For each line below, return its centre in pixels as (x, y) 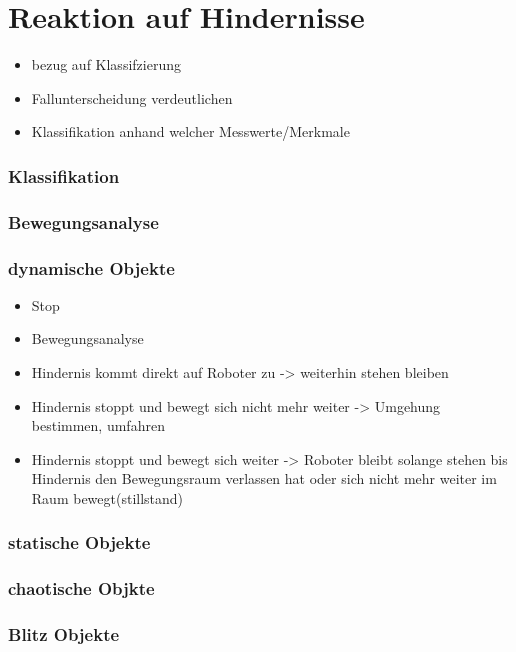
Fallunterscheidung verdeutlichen (132, 97)
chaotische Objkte (81, 588)
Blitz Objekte (64, 634)
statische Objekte (79, 542)
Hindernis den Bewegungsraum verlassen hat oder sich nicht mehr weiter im (264, 478)
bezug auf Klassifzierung (106, 64)
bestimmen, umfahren (98, 425)
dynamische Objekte (91, 267)
